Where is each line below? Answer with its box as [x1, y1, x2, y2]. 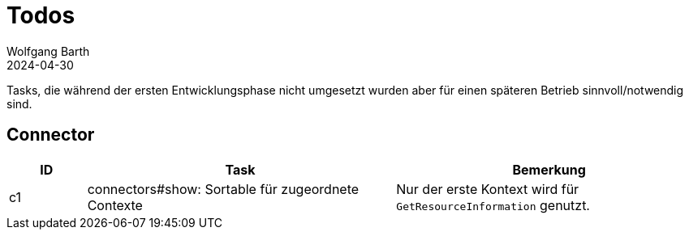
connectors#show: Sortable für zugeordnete [87, 180, 360, 197]
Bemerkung [512, 161, 586, 178]
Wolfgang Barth [6, 44, 90, 58]
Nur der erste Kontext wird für [396, 180, 579, 197]
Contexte [87, 196, 143, 213]
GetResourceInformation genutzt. [396, 196, 590, 213]
